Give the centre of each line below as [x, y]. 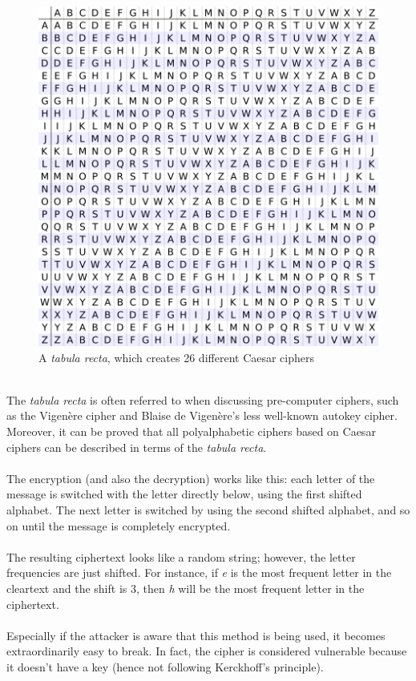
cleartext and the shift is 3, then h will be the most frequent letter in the [186, 588]
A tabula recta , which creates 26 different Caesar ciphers [177, 357]
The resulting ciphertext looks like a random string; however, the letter [181, 556]
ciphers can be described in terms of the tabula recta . [137, 447]
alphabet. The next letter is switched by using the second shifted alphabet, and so [208, 509]
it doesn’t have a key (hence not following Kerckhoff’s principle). [165, 666]
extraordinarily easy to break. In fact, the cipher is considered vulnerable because [207, 651]
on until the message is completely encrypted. [119, 525]
